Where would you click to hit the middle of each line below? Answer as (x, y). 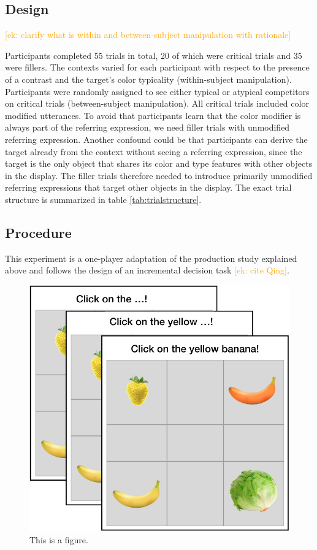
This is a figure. (59, 540)
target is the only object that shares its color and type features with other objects (159, 163)
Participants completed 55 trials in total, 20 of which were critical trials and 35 (154, 55)
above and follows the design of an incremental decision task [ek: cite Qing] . (147, 270)
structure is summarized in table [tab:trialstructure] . (103, 199)
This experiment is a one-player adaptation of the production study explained (151, 258)
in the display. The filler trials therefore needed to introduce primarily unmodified (159, 175)
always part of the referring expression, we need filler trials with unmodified (147, 127)
